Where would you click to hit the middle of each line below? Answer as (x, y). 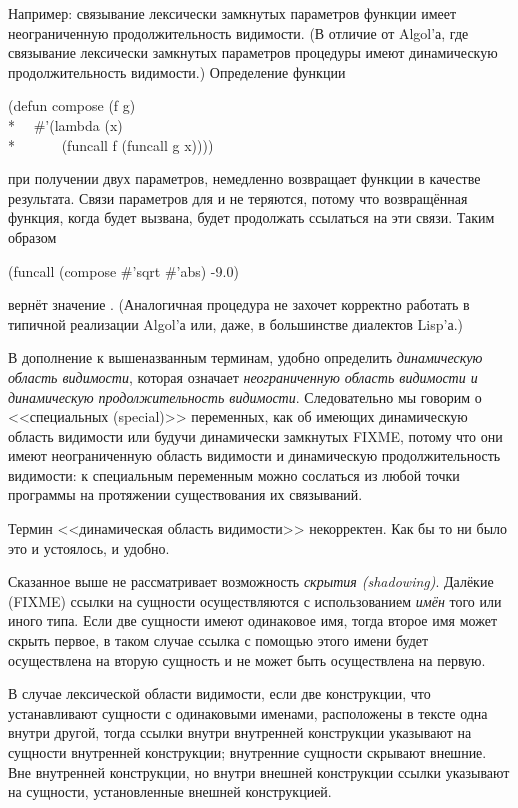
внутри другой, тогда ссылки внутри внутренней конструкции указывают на (240, 732)
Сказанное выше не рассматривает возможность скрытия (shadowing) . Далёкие (251, 581)
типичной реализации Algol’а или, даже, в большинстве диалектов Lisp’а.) (235, 323)
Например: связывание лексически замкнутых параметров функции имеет (232, 13)
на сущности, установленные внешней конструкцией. (170, 791)
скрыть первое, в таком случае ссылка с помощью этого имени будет (218, 640)
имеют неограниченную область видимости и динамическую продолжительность (254, 455)
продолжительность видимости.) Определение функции (177, 71)
